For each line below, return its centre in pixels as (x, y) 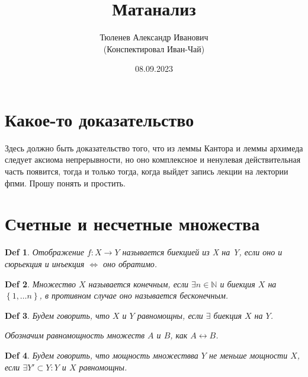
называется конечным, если (139, 283)
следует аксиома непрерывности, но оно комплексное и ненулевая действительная (153, 159)
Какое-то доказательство (100, 119)
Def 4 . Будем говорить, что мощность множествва (102, 355)
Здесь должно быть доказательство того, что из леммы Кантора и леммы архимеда (154, 148)
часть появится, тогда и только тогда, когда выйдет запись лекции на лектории (147, 171)
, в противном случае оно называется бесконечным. (134, 295)
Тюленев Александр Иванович (154, 37)
